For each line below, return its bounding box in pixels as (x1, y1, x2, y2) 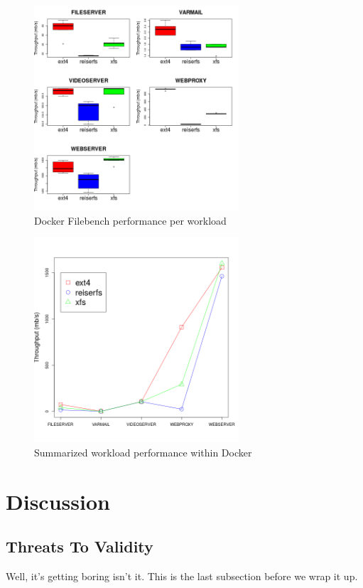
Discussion (6, 486, 110, 515)
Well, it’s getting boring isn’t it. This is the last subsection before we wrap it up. (6, 568, 358, 583)
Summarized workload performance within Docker (34, 444, 252, 459)
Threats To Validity (6, 535, 153, 557)
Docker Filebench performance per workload (34, 213, 227, 228)
